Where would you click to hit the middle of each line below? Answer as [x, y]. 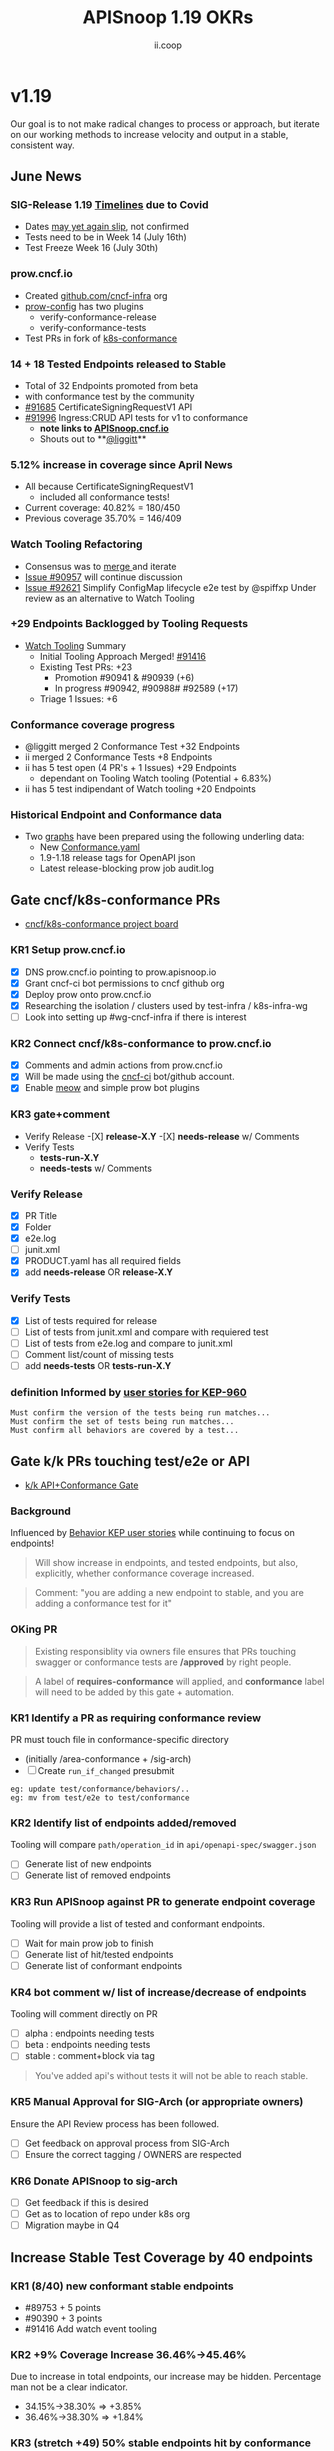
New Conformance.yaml [89, 847]
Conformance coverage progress [92, 724]
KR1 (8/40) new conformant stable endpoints [122, 2286]
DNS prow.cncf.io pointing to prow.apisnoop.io [120, 972]
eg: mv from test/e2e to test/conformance [100, 1797]
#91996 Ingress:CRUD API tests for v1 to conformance [136, 417]
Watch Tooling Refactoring [76, 544]
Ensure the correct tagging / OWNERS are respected [133, 2154]
